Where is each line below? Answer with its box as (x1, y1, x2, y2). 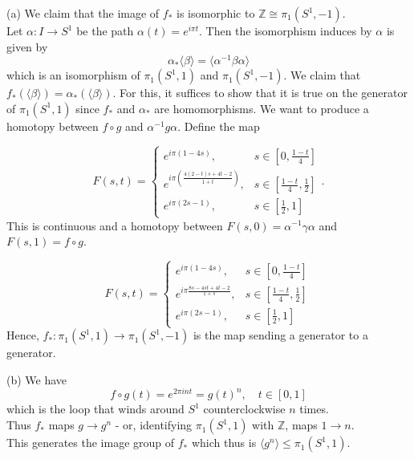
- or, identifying (115, 416, 193, 433)
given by (6, 38, 48, 55)
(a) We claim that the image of (6, 5, 160, 21)
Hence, (6, 327, 39, 343)
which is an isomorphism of (6, 67, 140, 83)
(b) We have (6, 371, 67, 388)
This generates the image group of (6, 434, 175, 451)
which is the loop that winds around (6, 400, 185, 417)
